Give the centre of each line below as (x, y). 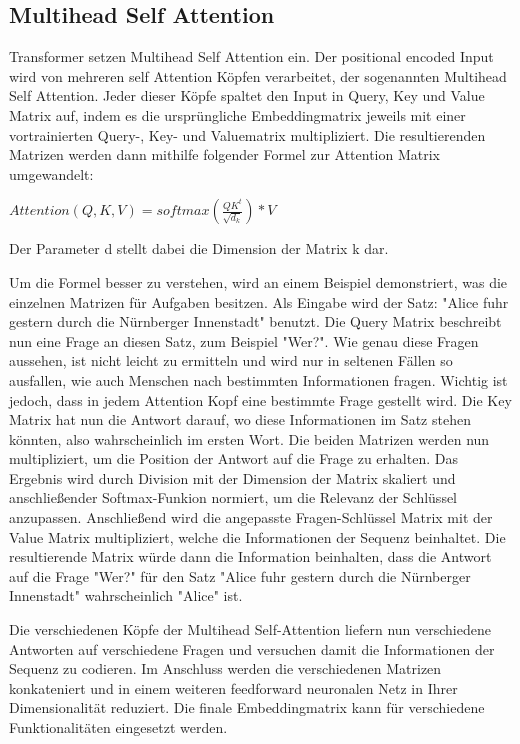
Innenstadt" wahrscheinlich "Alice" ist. (126, 595)
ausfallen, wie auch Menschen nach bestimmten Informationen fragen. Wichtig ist (258, 379)
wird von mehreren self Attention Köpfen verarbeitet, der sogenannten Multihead (258, 75)
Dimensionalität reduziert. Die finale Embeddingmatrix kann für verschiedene (247, 707)
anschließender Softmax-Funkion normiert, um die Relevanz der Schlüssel (233, 497)
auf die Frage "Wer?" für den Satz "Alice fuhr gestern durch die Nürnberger (240, 575)
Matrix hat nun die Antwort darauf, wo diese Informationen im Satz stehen (240, 419)
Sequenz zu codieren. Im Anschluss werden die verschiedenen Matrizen (225, 668)
